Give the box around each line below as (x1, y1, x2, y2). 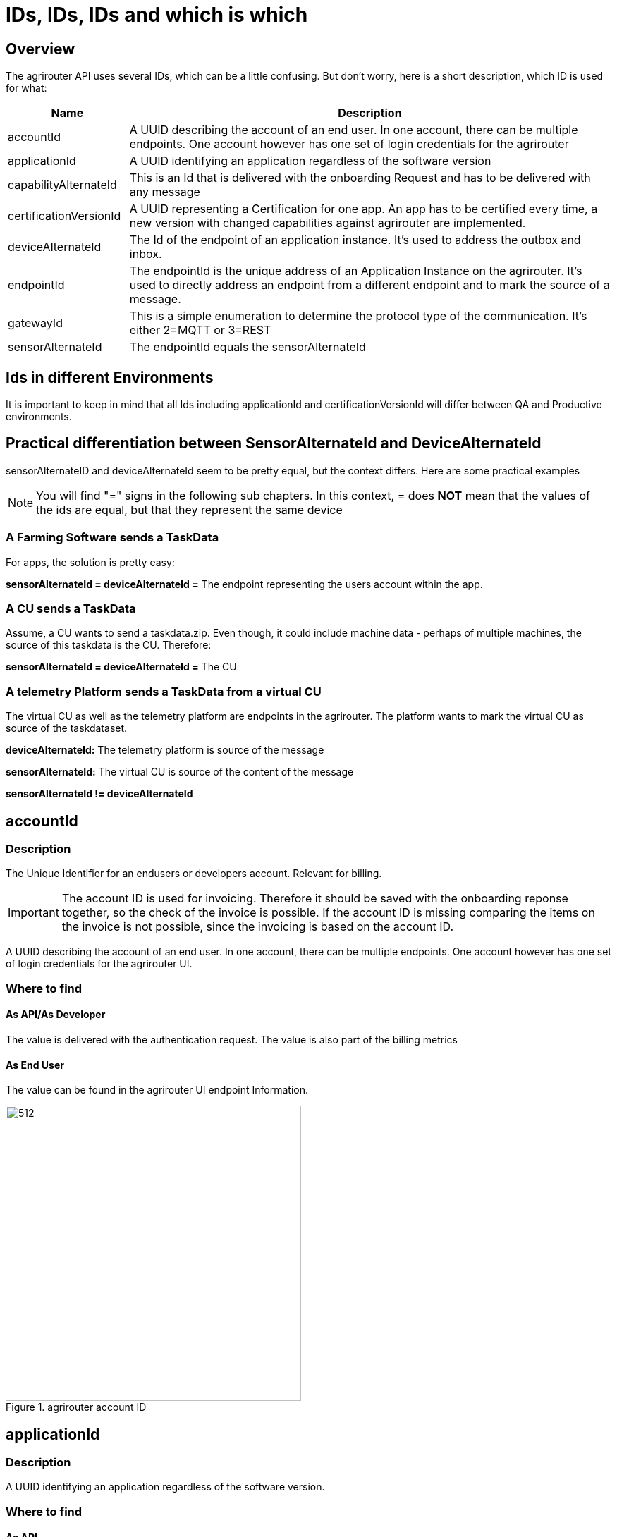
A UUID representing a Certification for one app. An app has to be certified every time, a (129, 202, 598, 216)
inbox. (129, 247, 162, 262)
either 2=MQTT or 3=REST (129, 323, 271, 338)
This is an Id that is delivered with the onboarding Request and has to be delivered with (129, 171, 591, 185)
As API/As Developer (6, 1008, 106, 1021)
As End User (6, 1058, 64, 1071)
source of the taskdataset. (6, 722, 128, 735)
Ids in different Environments (6, 368, 214, 386)
